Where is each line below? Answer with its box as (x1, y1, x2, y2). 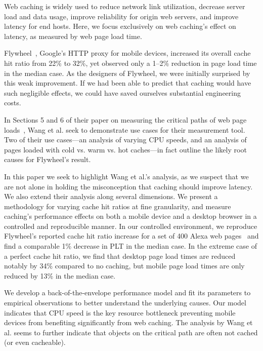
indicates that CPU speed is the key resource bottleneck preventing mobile (4, 307, 236, 318)
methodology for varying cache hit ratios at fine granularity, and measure (4, 201, 231, 211)
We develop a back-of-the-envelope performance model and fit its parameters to (4, 287, 251, 298)
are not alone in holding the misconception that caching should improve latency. (4, 181, 253, 191)
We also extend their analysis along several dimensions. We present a (4, 191, 218, 202)
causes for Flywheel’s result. (4, 154, 91, 165)
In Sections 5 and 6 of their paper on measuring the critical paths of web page (4, 114, 247, 125)
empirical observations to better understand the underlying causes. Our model (4, 297, 246, 308)
